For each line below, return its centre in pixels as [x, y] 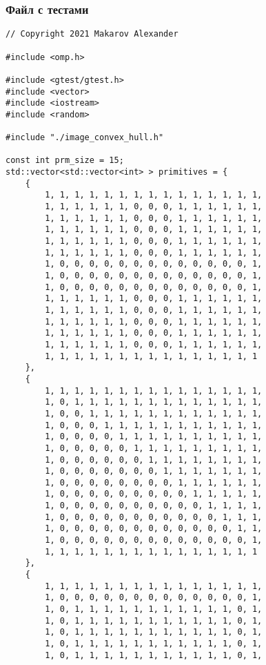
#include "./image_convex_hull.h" [85, 138]
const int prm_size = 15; [65, 161]
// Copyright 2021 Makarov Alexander [92, 34]
